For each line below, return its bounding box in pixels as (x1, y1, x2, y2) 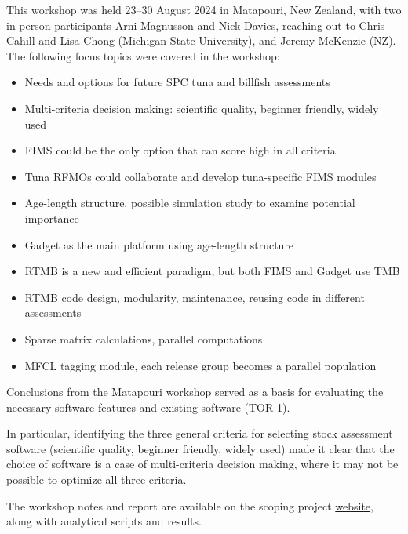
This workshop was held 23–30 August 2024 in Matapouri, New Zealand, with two (6, 2, 402, 17)
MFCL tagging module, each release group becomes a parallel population (24, 357, 377, 373)
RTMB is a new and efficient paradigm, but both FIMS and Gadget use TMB (24, 263, 400, 279)
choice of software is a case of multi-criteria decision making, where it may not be (6, 456, 399, 472)
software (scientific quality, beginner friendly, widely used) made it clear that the (6, 440, 395, 456)
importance (24, 209, 79, 226)
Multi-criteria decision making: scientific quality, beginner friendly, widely (24, 100, 379, 116)
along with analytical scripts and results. (6, 513, 202, 529)
